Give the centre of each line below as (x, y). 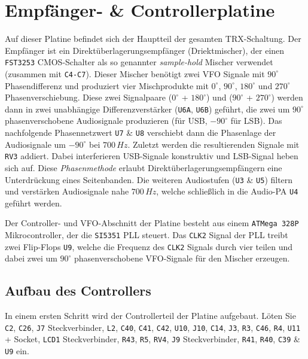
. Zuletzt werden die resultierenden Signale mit (214, 144)
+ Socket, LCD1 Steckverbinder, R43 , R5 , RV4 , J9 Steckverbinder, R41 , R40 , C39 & (153, 339)
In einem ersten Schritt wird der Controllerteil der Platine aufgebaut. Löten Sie (150, 316)
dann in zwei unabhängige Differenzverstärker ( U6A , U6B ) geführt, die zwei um (147, 109)
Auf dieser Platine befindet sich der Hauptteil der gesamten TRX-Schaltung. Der (153, 39)
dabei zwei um (31, 258)
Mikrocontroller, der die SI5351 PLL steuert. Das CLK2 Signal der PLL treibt (147, 235)
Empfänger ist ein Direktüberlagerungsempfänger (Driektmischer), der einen (145, 50)
